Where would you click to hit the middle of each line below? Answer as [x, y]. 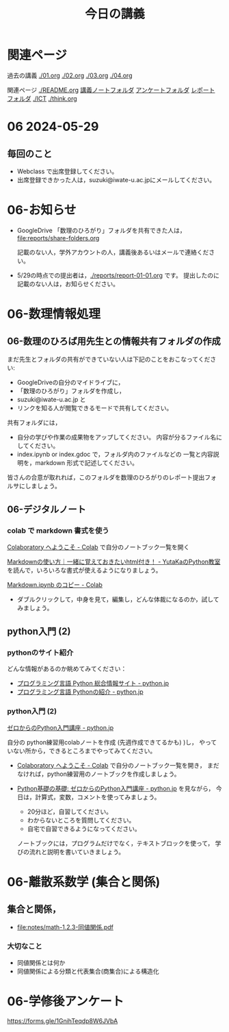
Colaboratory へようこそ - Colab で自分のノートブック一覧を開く [98, 547]
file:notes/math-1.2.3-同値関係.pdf [65, 927]
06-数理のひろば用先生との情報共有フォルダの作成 [114, 341]
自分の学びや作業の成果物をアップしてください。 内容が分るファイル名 [117, 437]
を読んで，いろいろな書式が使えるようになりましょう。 [84, 570]
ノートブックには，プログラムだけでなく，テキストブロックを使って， [115, 843]
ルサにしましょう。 [34, 486]
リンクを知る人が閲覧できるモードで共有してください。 [95, 407]
